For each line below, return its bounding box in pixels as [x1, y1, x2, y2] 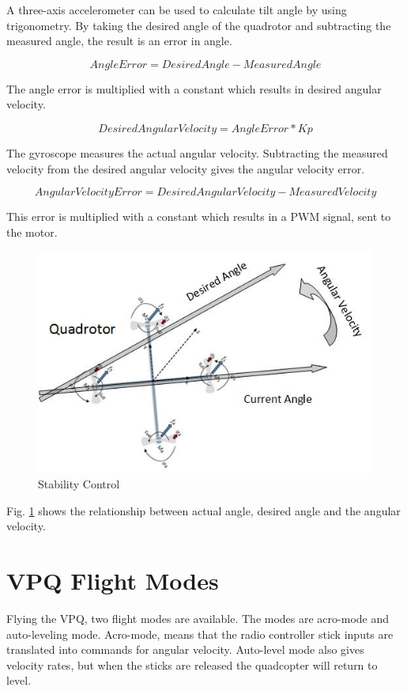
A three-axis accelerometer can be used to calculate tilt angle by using [6, 2, 347, 17]
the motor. [6, 223, 58, 240]
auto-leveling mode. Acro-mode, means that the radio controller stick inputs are [6, 625, 394, 642]
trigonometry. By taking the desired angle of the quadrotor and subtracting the [6, 17, 391, 33]
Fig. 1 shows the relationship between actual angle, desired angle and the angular [6, 502, 401, 518]
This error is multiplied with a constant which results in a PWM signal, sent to [6, 208, 391, 225]
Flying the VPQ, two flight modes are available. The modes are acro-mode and [6, 610, 390, 627]
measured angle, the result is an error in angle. [6, 32, 232, 49]
